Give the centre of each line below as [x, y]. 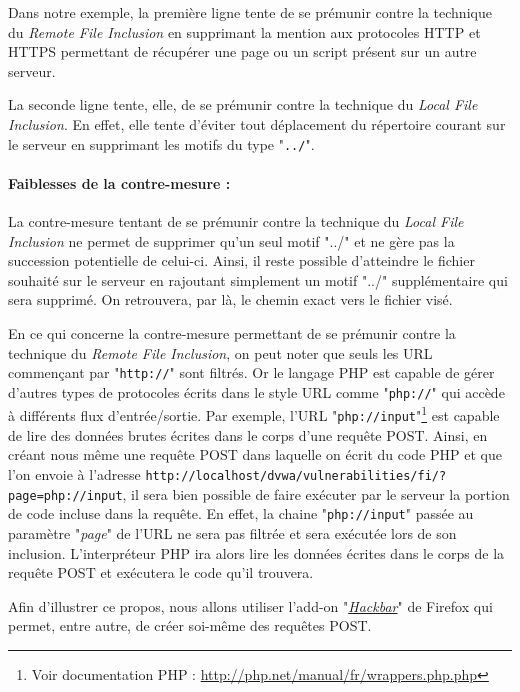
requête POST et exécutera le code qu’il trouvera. [161, 572]
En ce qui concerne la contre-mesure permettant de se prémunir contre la [232, 332]
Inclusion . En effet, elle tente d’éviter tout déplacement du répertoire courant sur [257, 123]
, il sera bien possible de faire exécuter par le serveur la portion [316, 493]
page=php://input [65, 495]
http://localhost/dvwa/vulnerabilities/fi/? [296, 475]
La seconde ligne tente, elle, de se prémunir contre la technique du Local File [243, 104]
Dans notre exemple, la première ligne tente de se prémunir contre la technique [250, 12]
